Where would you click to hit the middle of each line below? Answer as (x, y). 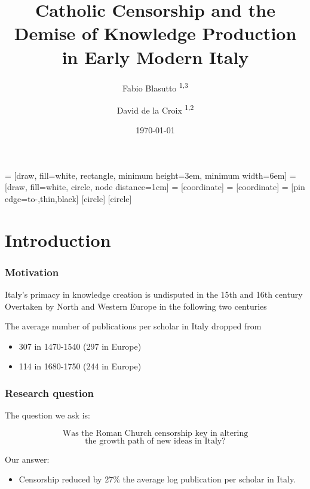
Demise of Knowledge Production (155, 33)
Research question (50, 392)
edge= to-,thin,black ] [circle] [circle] (68, 198)
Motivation (32, 272)
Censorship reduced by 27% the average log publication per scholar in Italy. (157, 479)
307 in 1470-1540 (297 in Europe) (80, 346)
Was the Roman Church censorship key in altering (155, 433)
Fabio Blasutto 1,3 (155, 87)
